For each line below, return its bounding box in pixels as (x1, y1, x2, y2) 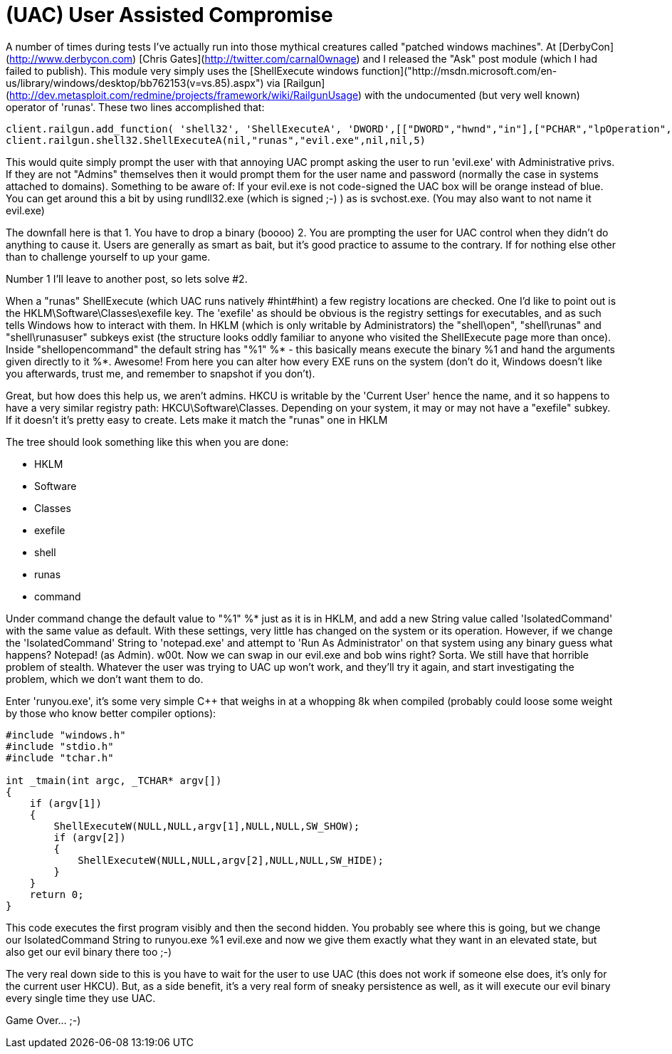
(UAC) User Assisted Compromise (6, 3, 333, 27)
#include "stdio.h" (6, 740, 114, 752)
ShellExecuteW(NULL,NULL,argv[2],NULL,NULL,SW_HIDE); (78, 854, 384, 866)
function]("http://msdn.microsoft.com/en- (361, 64, 557, 77)
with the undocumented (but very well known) (364, 88, 580, 101)
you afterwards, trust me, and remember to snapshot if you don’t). (6, 367, 315, 380)
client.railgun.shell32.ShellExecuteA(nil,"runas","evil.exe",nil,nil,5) (6, 134, 426, 146)
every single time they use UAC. (6, 991, 156, 1004)
